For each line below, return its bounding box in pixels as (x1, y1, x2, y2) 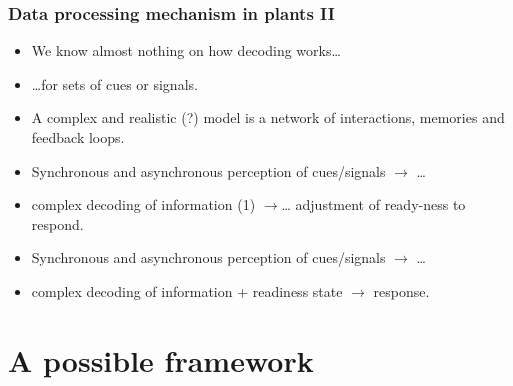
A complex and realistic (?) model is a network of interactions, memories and (31, 107, 505, 128)
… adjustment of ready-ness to (281, 194, 466, 215)
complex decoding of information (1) (31, 194, 256, 215)
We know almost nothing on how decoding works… (31, 40, 341, 61)
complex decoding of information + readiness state (31, 280, 343, 301)
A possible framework (8, 339, 314, 380)
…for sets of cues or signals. (31, 73, 198, 94)
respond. (31, 213, 84, 234)
